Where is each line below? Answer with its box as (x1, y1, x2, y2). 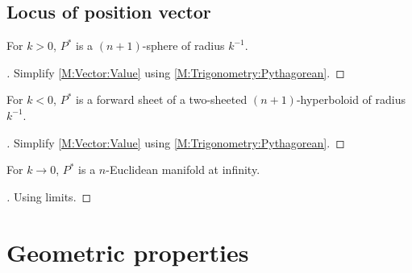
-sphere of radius (142, 37, 225, 54)
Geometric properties (6, 235, 249, 268)
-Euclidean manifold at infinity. (106, 161, 260, 178)
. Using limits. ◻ (6, 188, 92, 205)
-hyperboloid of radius (296, 91, 406, 108)
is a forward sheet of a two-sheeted (76, 91, 248, 108)
